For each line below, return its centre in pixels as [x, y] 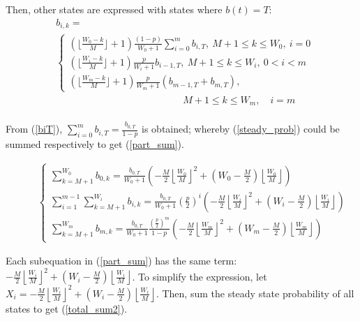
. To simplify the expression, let [200, 276]
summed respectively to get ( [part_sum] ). [95, 144]
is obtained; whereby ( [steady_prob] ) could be [241, 129]
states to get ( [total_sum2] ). [67, 308]
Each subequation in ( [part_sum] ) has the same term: [121, 261]
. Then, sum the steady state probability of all [255, 293]
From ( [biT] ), [34, 129]
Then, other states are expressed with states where [114, 9]
